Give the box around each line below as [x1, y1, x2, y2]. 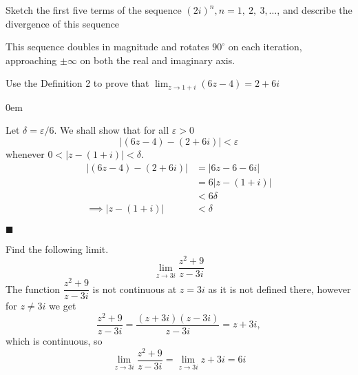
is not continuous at [92, 281, 177, 296]
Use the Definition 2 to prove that [6, 76, 149, 90]
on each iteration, [228, 39, 302, 54]
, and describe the [277, 3, 352, 17]
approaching [6, 52, 57, 67]
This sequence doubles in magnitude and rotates [6, 39, 209, 54]
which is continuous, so [6, 333, 103, 347]
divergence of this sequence [6, 16, 120, 30]
